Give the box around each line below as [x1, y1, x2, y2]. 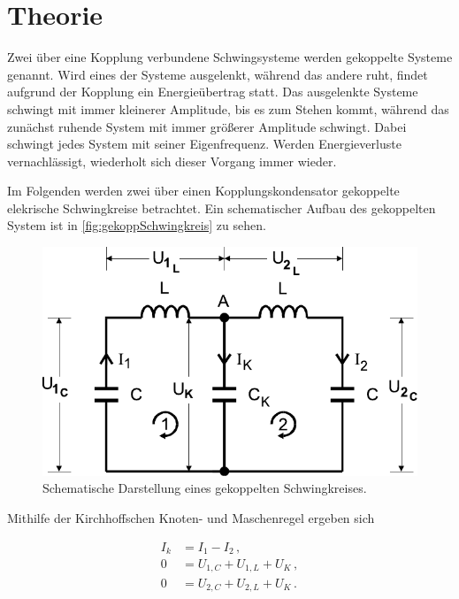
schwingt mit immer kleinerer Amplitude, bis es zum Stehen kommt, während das [7, 99, 449, 118]
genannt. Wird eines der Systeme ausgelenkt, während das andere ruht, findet [7, 65, 428, 83]
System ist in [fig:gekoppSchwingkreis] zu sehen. [7, 216, 266, 234]
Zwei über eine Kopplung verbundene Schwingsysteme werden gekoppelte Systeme [7, 48, 453, 66]
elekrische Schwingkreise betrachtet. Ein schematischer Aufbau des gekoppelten [7, 198, 436, 217]
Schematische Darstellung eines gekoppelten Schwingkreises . [42, 479, 367, 497]
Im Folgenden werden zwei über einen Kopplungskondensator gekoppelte [7, 181, 400, 200]
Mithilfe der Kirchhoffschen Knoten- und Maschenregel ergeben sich [7, 508, 375, 526]
